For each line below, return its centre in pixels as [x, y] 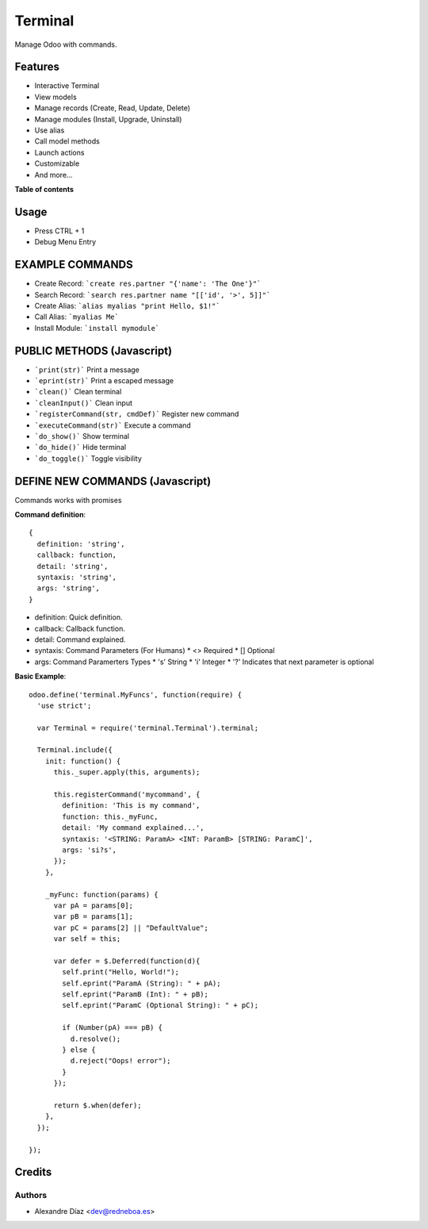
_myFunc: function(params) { [101, 894]
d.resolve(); [96, 1039]
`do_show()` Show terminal [82, 436]
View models [55, 97]
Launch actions [59, 152]
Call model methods [67, 141]
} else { [79, 1050]
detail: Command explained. [80, 639]
